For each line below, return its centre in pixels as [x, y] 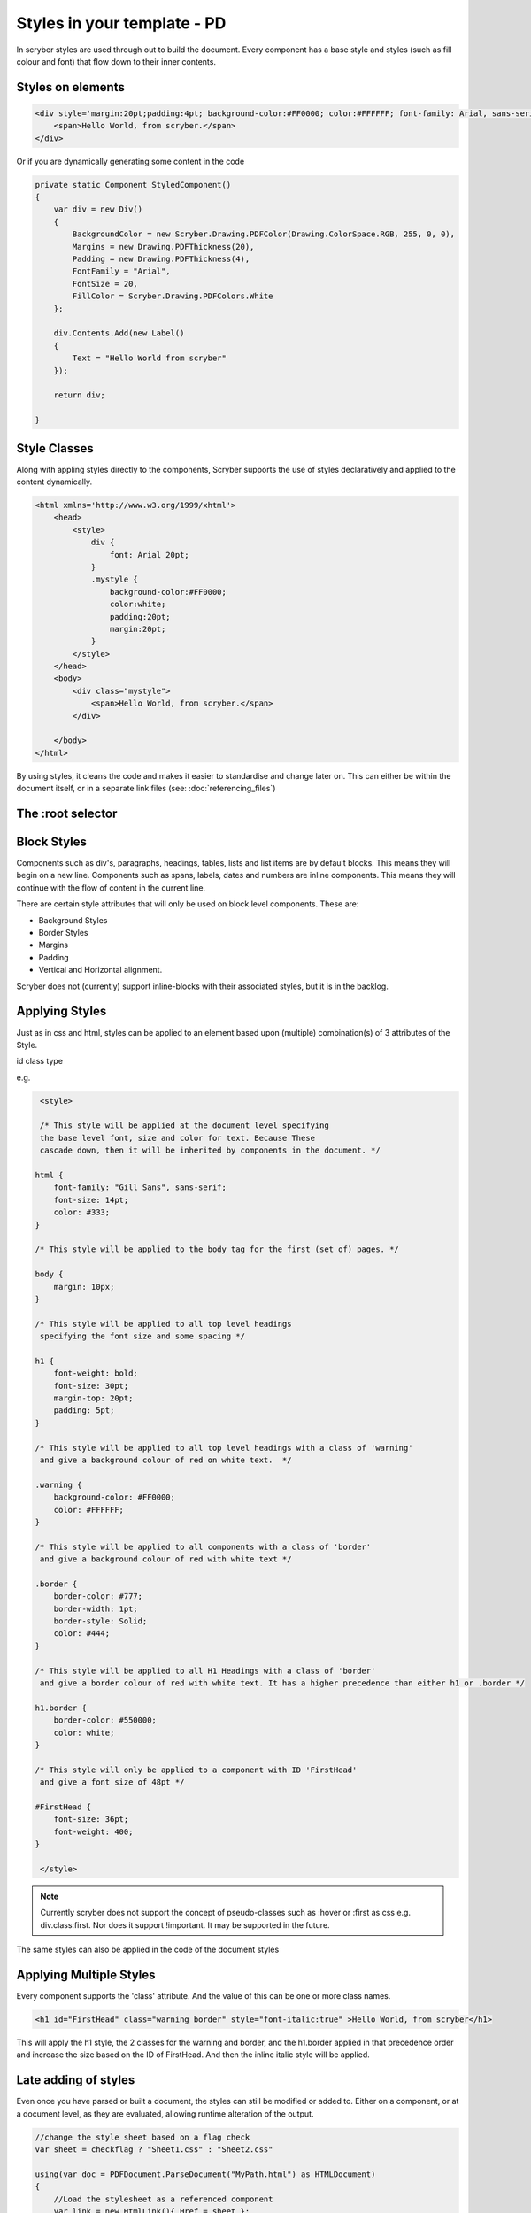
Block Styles [52, 842]
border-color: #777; [98, 1596]
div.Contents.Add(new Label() [119, 333]
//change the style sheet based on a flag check [142, 2137]
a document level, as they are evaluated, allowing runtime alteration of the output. [165, 2113]
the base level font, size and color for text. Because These [178, 1138]
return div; [80, 395]
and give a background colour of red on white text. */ [166, 1460]
